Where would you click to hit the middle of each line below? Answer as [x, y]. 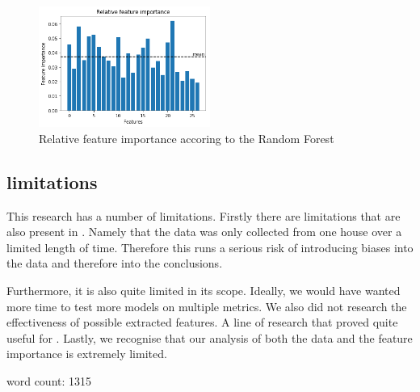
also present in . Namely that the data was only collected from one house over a [204, 232]
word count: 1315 [49, 380]
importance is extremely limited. [87, 354]
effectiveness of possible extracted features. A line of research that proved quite [202, 322]
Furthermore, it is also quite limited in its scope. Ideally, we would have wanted [204, 290]
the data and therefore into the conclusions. [115, 263]
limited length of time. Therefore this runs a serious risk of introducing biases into [210, 247]
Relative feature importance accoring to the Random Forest [187, 138]
